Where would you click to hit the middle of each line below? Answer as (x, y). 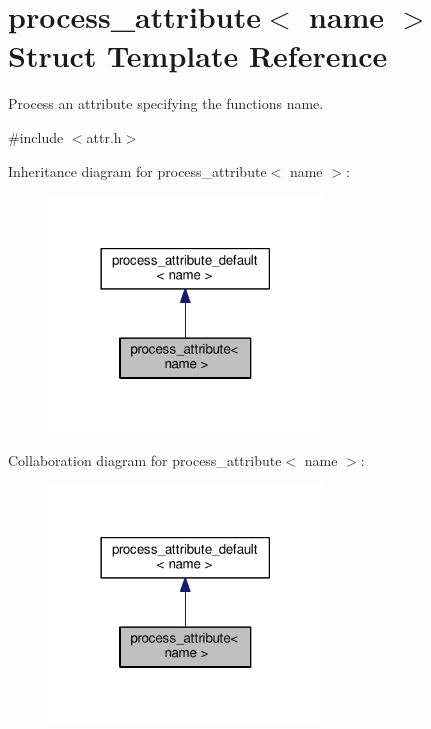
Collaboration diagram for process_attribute (145, 459)
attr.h (104, 136)
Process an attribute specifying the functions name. (166, 103)
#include (36, 136)
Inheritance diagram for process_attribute (137, 170)
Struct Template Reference (198, 55)
